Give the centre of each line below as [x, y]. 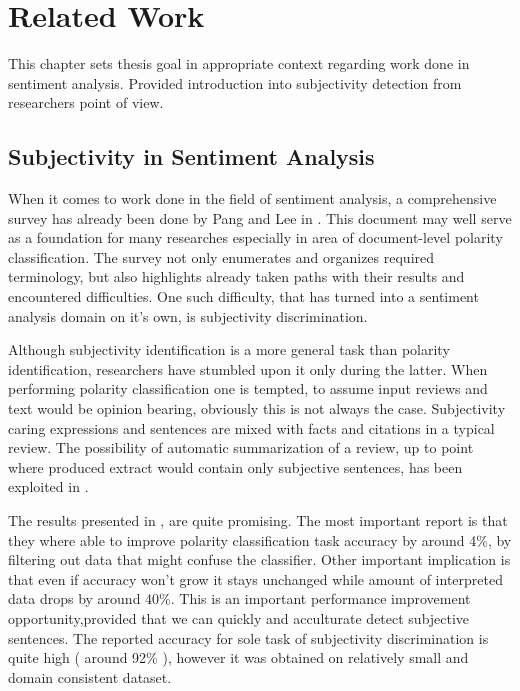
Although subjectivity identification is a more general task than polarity [229, 349]
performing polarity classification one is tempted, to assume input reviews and [248, 388]
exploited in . [48, 486]
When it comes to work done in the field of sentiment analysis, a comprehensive [252, 198]
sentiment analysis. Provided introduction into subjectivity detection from [235, 82]
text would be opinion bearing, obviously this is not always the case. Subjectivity [257, 408]
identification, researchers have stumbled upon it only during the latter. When [248, 368]
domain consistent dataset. [90, 676]
